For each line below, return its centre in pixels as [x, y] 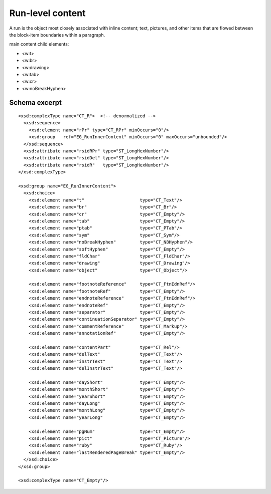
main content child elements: [39, 44]
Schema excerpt [36, 103]
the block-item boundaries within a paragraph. [57, 35]
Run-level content [47, 13]
